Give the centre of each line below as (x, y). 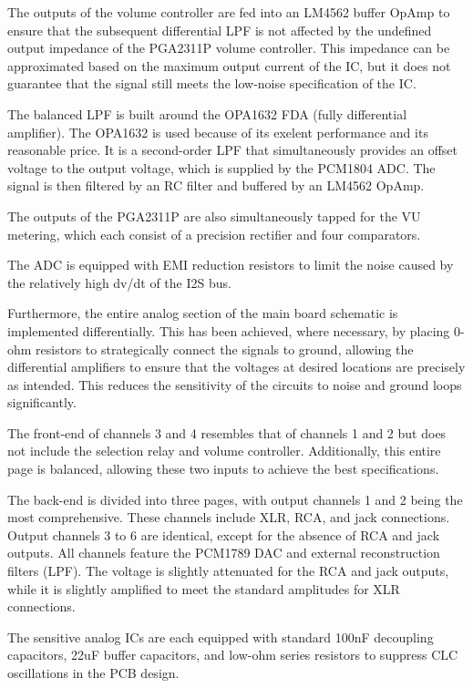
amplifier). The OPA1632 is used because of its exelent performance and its (218, 132)
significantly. (42, 402)
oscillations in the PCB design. (93, 673)
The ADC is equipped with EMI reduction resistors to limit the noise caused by (231, 265)
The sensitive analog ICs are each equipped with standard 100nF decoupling (221, 637)
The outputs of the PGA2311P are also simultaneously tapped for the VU (214, 216)
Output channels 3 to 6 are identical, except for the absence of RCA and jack (224, 534)
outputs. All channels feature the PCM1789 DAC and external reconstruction (224, 553)
